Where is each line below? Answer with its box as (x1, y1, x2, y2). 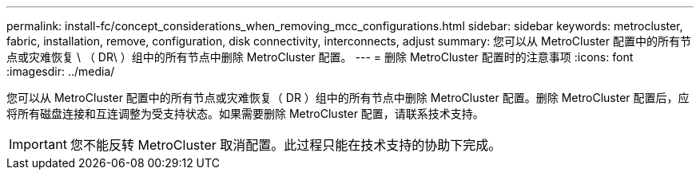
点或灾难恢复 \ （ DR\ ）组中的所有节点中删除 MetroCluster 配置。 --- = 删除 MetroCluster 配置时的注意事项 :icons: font (6, 50, 634, 64)
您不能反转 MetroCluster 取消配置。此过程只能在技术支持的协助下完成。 (70, 137, 502, 153)
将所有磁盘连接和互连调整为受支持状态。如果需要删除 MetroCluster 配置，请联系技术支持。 (6, 107, 484, 120)
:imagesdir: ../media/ (6, 65, 115, 78)
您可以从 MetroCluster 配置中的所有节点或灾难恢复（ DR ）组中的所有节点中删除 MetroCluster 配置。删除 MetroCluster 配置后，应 (6, 91, 690, 104)
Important (9, 136, 67, 152)
